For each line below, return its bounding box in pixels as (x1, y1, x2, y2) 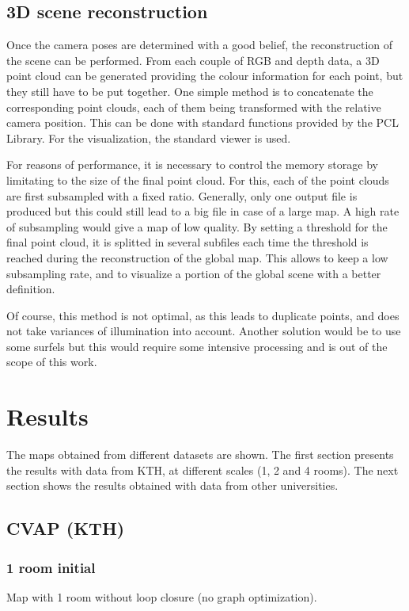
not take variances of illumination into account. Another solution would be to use (6, 323, 401, 339)
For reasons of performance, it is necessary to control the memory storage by (6, 156, 378, 173)
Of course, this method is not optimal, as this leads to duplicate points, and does (6, 307, 400, 323)
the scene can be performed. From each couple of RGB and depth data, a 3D (6, 52, 380, 68)
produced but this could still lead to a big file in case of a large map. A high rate (6, 203, 400, 220)
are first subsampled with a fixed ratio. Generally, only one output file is (6, 187, 358, 204)
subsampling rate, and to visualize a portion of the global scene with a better (6, 265, 381, 281)
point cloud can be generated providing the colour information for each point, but (6, 67, 403, 84)
